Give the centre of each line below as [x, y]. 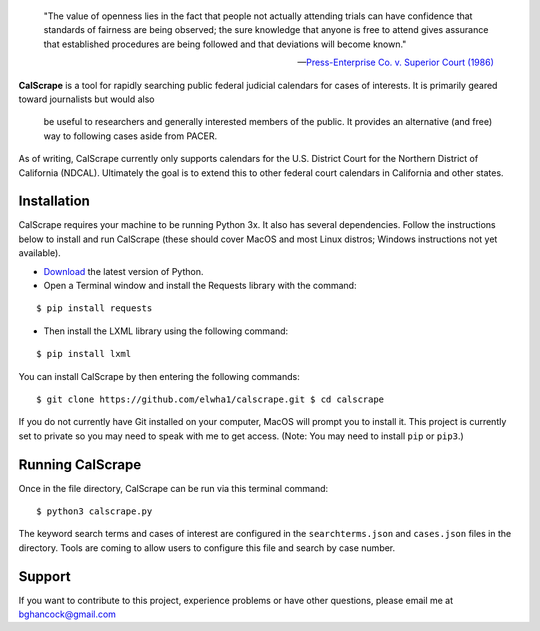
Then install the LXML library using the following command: [166, 331]
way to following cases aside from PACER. [130, 136]
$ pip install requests [94, 308]
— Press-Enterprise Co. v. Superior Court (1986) [395, 62]
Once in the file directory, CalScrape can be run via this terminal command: [173, 488]
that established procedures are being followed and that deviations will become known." [225, 44]
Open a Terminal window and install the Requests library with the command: [200, 285]
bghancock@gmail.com [67, 614]
